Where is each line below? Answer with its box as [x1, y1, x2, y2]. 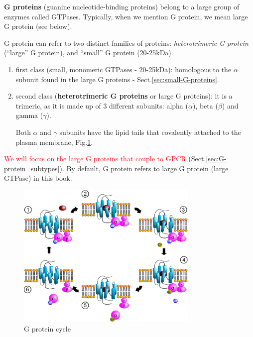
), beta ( [192, 100, 218, 111]
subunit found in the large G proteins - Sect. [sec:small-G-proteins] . [15, 74, 219, 84]
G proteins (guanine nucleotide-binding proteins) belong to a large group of [4, 1, 240, 11]
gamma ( [15, 110, 43, 120]
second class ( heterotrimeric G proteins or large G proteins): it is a [15, 91, 233, 101]
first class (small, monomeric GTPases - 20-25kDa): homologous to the [15, 64, 232, 74]
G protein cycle [24, 324, 71, 334]
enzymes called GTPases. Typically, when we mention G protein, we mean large [4, 11, 248, 21]
